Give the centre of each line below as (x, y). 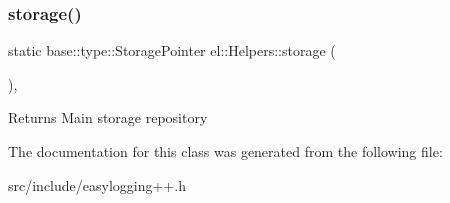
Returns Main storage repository (108, 117)
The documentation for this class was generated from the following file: (225, 151)
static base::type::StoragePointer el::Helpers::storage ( (172, 50)
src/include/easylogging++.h (97, 184)
